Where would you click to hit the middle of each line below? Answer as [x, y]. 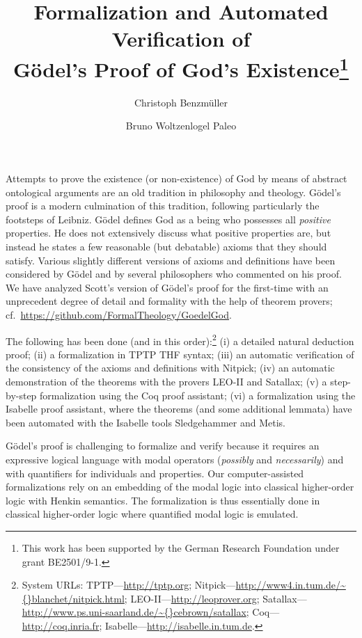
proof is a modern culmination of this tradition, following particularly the [163, 206]
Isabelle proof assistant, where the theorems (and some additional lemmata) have [179, 409]
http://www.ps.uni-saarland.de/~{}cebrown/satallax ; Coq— [151, 612]
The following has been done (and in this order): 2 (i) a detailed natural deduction [180, 340]
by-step [21, 395]
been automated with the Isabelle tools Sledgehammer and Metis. [145, 422]
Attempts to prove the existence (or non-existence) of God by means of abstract [176, 178]
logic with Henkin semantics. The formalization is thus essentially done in [163, 500]
